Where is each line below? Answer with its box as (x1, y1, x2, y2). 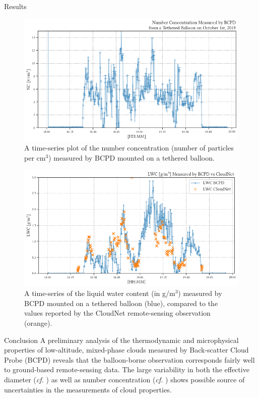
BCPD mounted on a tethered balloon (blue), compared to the (24, 297, 218, 308)
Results (4, 1, 27, 11)
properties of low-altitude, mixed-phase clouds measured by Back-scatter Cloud (4, 344, 249, 355)
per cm (24, 152, 46, 163)
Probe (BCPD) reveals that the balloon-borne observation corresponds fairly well (4, 354, 255, 365)
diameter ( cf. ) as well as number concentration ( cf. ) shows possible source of (4, 374, 245, 384)
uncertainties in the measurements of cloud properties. (4, 384, 172, 394)
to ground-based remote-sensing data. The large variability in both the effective (4, 364, 249, 375)
